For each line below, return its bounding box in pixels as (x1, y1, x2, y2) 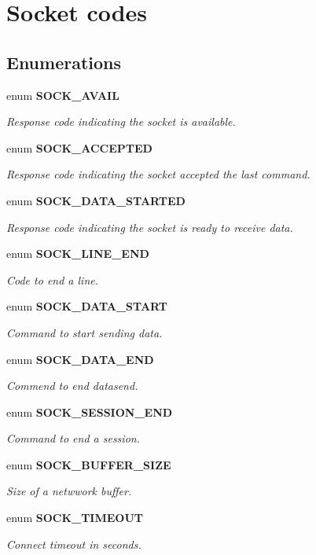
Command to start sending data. (6, 324, 163, 340)
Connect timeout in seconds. (6, 535, 141, 552)
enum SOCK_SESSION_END (6, 403, 173, 420)
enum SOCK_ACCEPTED (6, 139, 152, 156)
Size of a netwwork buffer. (6, 483, 132, 499)
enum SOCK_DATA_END (6, 351, 154, 367)
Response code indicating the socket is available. (6, 113, 236, 130)
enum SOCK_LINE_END (6, 245, 149, 262)
